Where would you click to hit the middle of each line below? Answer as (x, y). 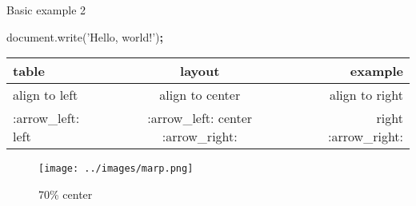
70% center (66, 194)
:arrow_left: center (200, 118)
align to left (46, 95)
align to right (366, 95)
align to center (200, 95)
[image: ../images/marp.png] (116, 169)
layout (200, 71)
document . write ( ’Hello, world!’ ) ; (85, 36)
